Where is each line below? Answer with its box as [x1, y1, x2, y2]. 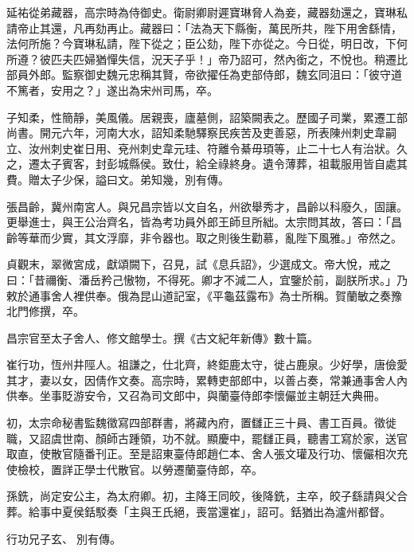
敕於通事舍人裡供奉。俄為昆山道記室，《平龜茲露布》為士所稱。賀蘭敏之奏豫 [6, 287, 402, 303]
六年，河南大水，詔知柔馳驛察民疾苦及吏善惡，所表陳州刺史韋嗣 [61, 124, 396, 141]
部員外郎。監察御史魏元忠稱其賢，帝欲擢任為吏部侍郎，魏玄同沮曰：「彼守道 [6, 66, 402, 83]
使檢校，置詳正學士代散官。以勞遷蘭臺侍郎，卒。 [6, 460, 263, 477]
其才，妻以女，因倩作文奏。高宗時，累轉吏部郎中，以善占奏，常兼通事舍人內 [6, 371, 408, 388]
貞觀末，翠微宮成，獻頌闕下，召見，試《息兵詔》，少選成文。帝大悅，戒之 [6, 256, 391, 272]
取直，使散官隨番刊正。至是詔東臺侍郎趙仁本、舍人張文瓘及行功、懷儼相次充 [6, 445, 408, 462]
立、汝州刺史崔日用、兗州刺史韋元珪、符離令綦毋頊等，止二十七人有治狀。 [6, 139, 396, 156]
